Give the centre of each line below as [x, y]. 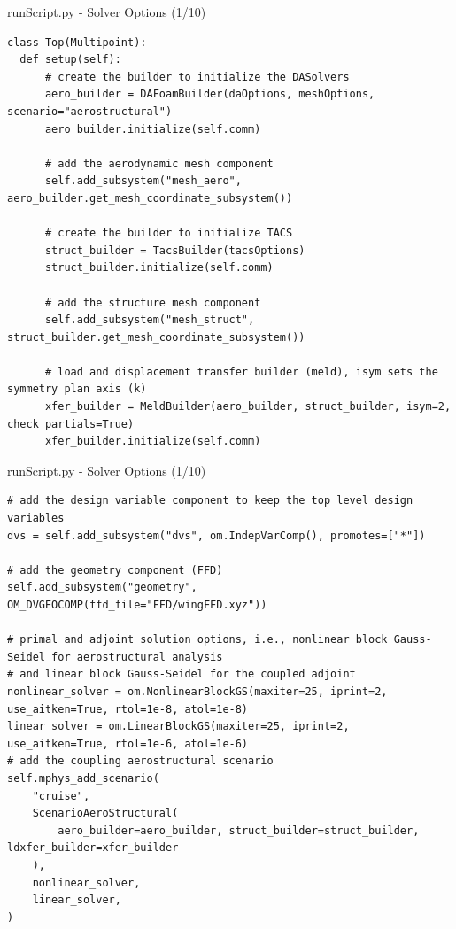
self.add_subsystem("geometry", [102, 588]
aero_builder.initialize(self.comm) [153, 129]
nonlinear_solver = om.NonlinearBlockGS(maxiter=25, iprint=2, [197, 691]
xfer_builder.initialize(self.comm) [153, 441]
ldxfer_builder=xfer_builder [93, 848]
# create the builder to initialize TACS [169, 233]
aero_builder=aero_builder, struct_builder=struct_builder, [239, 830]
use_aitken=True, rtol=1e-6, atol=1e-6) [128, 743]
